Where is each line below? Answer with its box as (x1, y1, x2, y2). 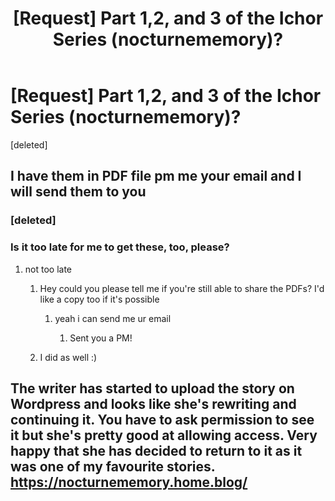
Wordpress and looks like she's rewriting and (10, 395, 297, 412)
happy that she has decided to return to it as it (10, 442, 303, 459)
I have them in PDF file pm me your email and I (10, 168, 302, 185)
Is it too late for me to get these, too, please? (10, 240, 230, 254)
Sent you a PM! (69, 332, 133, 344)
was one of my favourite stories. (10, 458, 216, 475)
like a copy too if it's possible (39, 293, 160, 305)
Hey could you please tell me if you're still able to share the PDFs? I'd (39, 282, 325, 294)
